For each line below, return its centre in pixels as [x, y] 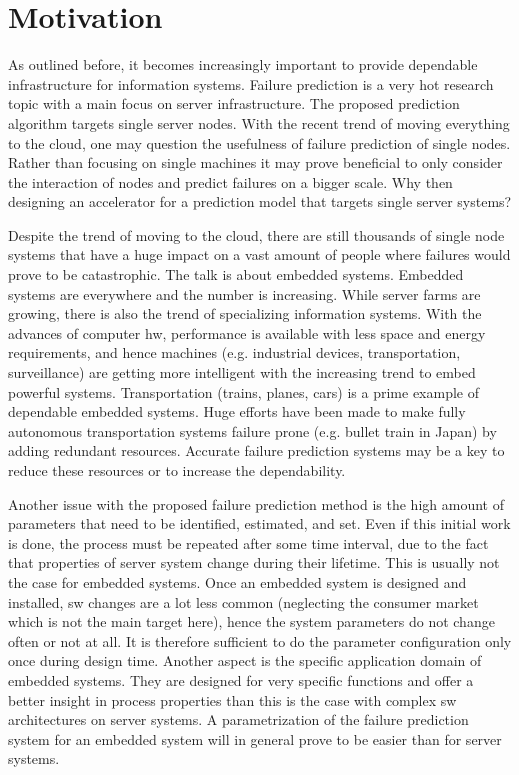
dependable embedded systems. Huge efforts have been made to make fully [237, 411]
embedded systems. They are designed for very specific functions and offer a [241, 679]
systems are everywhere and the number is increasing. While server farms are [244, 293]
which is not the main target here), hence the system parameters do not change [251, 621]
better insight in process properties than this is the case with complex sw [232, 699]
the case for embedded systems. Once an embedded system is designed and [237, 581]
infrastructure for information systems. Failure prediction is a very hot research [251, 83]
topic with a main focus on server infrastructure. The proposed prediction [234, 103]
